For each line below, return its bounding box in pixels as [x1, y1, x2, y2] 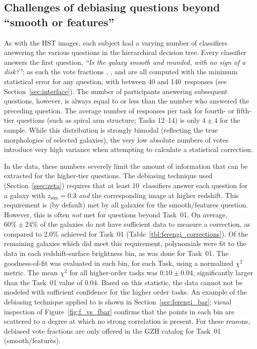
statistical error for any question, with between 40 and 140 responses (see [4, 76, 227, 86]
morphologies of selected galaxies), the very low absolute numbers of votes [4, 134, 228, 145]
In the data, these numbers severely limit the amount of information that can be [4, 160, 248, 171]
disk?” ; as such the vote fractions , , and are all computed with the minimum [4, 66, 238, 77]
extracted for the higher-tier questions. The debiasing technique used [4, 170, 213, 181]
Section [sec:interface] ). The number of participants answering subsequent [4, 86, 228, 96]
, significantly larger [193, 267, 253, 278]
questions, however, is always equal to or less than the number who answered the [4, 96, 249, 106]
